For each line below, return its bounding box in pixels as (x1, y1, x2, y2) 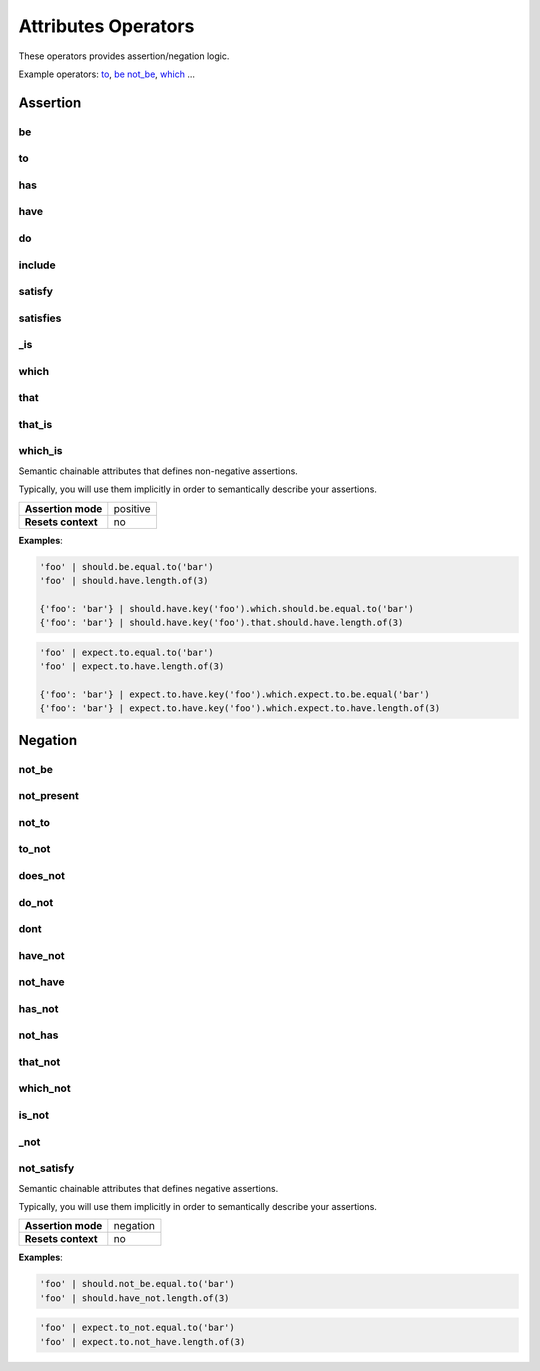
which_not (18, 1081, 71, 1095)
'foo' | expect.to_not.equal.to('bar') (39, 1322, 235, 1334)
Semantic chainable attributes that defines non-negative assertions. (18, 465, 299, 477)
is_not (18, 1108, 50, 1122)
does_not (18, 868, 65, 882)
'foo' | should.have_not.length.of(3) (39, 1292, 230, 1304)
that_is (18, 417, 53, 431)
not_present (18, 789, 79, 803)
